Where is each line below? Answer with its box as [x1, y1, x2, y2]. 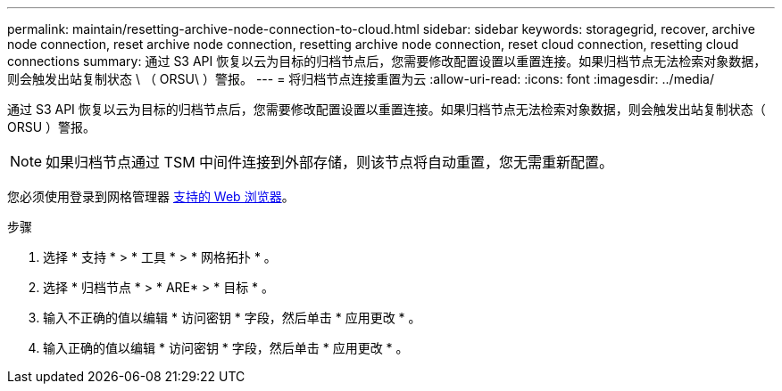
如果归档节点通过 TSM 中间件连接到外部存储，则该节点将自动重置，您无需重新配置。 [46, 153, 614, 171]
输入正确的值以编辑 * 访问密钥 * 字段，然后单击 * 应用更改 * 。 [43, 340, 409, 355]
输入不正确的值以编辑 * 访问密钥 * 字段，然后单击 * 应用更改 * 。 [43, 310, 421, 325]
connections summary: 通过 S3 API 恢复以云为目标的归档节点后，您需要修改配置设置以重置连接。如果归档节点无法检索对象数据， [7, 53, 767, 69]
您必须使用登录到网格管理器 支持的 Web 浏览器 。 [7, 189, 295, 204]
